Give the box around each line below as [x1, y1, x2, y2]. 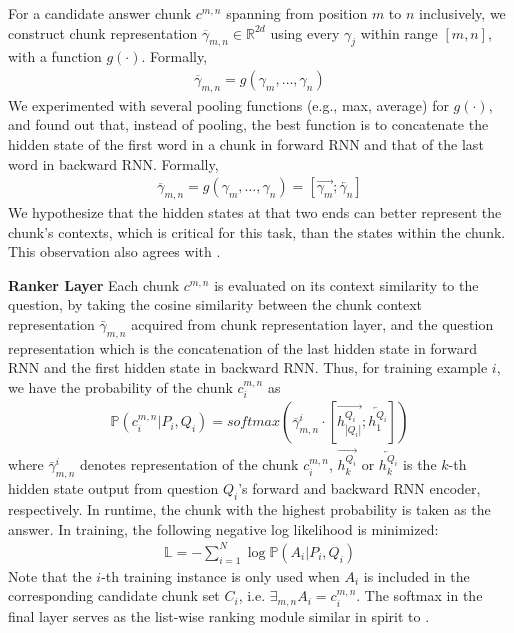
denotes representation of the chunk [80, 454, 299, 475]
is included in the [363, 565, 470, 586]
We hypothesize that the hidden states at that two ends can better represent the [8, 202, 502, 223]
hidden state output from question [8, 478, 219, 499]
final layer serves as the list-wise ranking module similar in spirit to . [8, 605, 430, 626]
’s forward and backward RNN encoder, [238, 478, 481, 499]
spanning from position [226, 3, 368, 23]
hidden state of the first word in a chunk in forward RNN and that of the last [8, 134, 484, 154]
